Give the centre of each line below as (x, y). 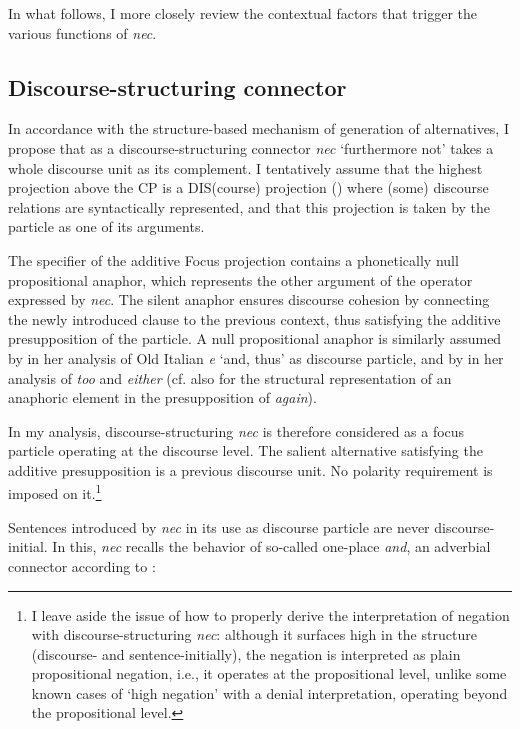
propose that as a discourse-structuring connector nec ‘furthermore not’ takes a (251, 147)
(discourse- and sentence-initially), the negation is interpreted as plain (246, 653)
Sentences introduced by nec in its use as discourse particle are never (219, 526)
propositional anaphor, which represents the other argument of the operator (240, 279)
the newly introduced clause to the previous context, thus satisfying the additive (254, 318)
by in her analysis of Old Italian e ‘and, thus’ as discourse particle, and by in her (256, 357)
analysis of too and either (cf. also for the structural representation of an (230, 377)
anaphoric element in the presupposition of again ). (162, 397)
